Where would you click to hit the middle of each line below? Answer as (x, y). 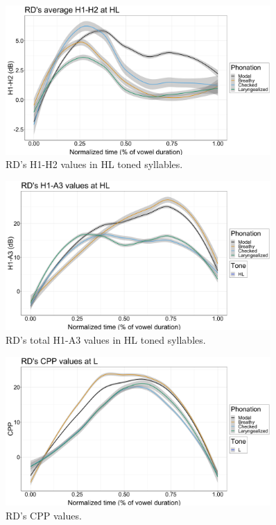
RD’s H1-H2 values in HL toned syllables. (94, 164)
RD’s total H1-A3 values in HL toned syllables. (106, 340)
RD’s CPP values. (44, 515)
